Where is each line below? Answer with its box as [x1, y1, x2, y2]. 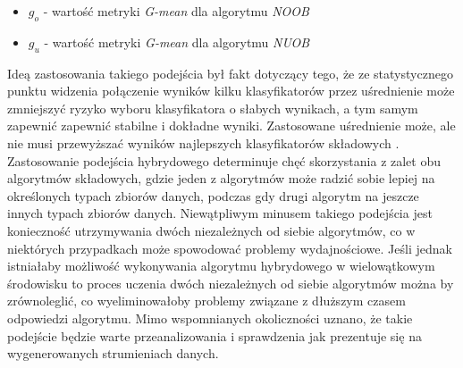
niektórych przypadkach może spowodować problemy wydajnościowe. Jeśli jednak [7, 238, 452, 257]
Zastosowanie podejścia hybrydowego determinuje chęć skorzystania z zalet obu [7, 151, 442, 170]
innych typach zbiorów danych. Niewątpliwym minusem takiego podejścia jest [7, 204, 433, 222]
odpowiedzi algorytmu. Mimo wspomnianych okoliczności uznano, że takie [7, 308, 413, 327]
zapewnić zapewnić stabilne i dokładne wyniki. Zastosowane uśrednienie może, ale [7, 116, 456, 135]
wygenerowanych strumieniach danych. [7, 344, 219, 363]
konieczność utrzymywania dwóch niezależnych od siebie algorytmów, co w [7, 221, 416, 239]
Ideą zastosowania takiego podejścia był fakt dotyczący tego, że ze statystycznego [7, 63, 453, 82]
